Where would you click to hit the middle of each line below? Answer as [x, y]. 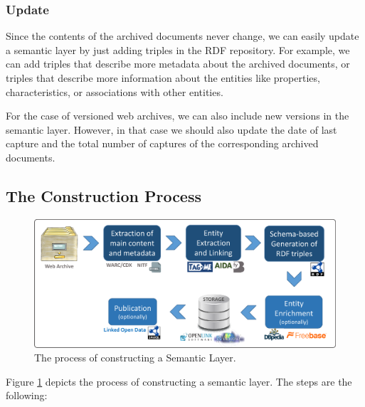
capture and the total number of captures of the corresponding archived [162, 143]
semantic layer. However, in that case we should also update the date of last [171, 129]
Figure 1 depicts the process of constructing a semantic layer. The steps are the [179, 381]
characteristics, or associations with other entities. [115, 91]
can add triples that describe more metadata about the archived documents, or [178, 64]
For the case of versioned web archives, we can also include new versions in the [178, 116]
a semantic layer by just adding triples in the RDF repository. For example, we [178, 49]
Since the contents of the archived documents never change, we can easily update [182, 36]
